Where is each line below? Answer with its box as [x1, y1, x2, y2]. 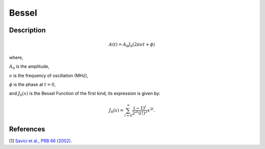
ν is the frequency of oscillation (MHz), [9, 73, 88, 78]
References [9, 125, 45, 133]
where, [9, 54, 24, 60]
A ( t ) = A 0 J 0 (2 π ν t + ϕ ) [108, 42, 156, 49]
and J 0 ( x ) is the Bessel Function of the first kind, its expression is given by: [9, 91, 160, 98]
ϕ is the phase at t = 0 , [9, 81, 56, 88]
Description [9, 26, 46, 34]
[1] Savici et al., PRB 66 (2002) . [9, 138, 72, 144]
